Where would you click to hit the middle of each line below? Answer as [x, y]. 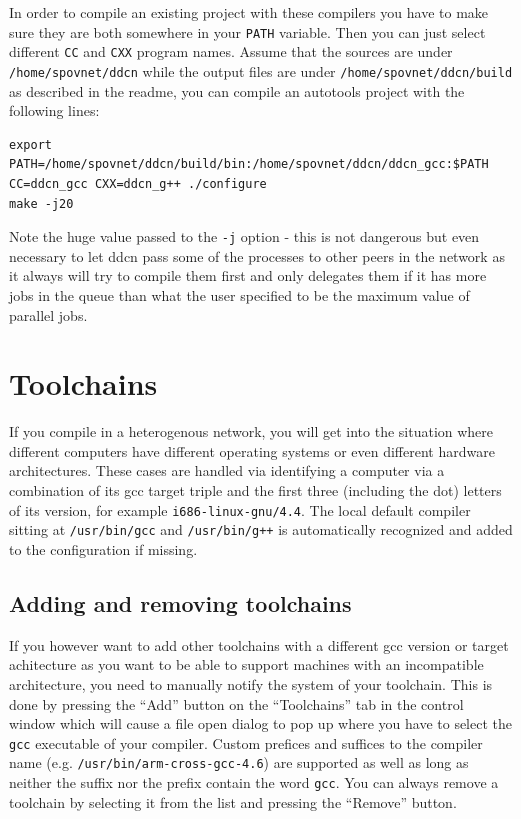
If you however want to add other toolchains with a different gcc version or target [259, 644]
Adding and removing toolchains [180, 602]
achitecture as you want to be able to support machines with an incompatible [246, 664]
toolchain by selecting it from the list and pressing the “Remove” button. [233, 801]
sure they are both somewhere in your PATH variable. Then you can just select [247, 31]
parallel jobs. [48, 314]
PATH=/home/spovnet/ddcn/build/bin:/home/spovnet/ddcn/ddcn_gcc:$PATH [249, 164]
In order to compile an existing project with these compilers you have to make [249, 12]
